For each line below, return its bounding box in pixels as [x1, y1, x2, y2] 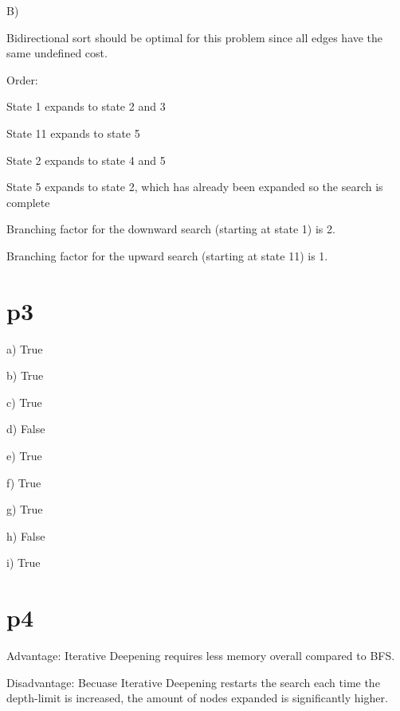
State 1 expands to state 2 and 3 [6, 98, 166, 115]
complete [6, 193, 50, 210]
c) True [6, 393, 42, 410]
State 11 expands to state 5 [6, 124, 140, 141]
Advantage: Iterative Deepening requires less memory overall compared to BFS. [6, 647, 395, 664]
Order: [6, 71, 38, 88]
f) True [6, 474, 41, 490]
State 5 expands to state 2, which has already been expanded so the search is [6, 178, 383, 195]
